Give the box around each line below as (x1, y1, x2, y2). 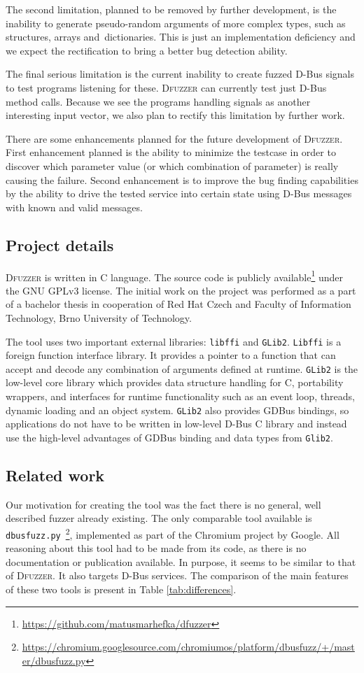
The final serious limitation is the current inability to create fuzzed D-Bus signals (6, 66, 354, 81)
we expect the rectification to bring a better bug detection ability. (6, 43, 288, 57)
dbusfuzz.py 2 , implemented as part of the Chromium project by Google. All (6, 525, 339, 541)
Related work (6, 464, 105, 486)
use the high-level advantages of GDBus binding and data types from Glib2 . (6, 430, 333, 444)
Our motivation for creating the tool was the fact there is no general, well (6, 497, 321, 511)
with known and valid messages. (6, 199, 143, 214)
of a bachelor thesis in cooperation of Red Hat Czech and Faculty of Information (6, 297, 351, 311)
